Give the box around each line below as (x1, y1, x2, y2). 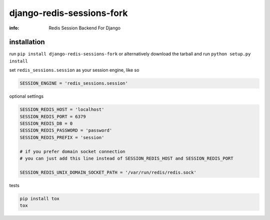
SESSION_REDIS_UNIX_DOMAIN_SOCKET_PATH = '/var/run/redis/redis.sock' (19, 170, 197, 175)
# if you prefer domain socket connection (19, 149, 125, 154)
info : (9, 25, 19, 31)
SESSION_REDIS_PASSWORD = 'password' (19, 128, 112, 133)
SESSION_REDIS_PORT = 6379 (19, 114, 86, 119)
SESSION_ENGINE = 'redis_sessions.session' (19, 80, 128, 86)
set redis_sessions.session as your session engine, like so (9, 67, 139, 73)
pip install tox (19, 196, 60, 202)
